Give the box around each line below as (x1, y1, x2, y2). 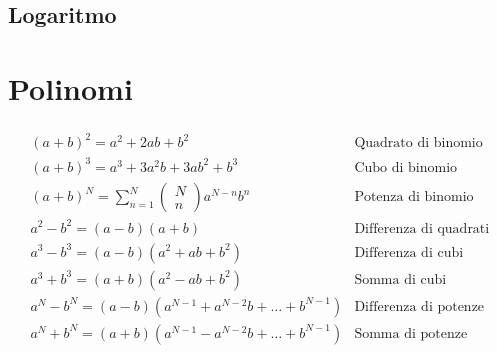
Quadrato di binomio (354, 136, 483, 151)
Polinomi (8, 67, 133, 108)
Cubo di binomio (354, 160, 458, 175)
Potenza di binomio (354, 190, 474, 204)
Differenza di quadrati (354, 221, 490, 236)
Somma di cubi (354, 272, 447, 287)
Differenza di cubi (354, 245, 464, 260)
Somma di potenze (354, 326, 468, 341)
